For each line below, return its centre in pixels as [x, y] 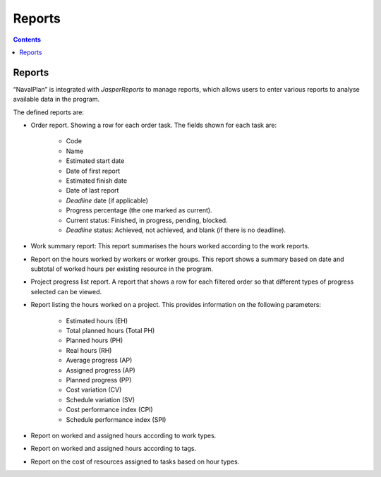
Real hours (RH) [89, 350]
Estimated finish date [96, 181]
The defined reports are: [49, 112]
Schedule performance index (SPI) [116, 419]
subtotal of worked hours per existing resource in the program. [122, 269]
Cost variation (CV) [94, 390]
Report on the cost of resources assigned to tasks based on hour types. [135, 461]
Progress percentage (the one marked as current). [139, 210]
